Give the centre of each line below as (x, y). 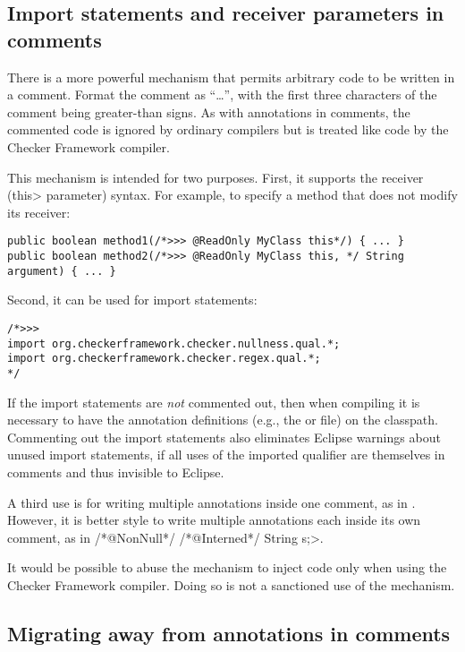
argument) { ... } (62, 271)
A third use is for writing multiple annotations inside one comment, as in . (211, 502)
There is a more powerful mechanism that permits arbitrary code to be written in (231, 77)
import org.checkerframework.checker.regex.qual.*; (164, 359)
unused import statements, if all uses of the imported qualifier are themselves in (226, 455)
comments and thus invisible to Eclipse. (116, 472)
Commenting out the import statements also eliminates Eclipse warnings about (224, 437)
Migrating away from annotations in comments (229, 633)
